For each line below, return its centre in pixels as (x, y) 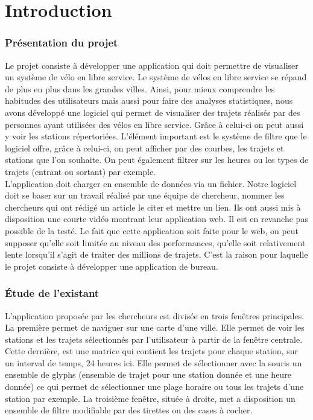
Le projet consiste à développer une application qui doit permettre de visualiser (152, 65)
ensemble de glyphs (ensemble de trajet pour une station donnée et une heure (148, 374)
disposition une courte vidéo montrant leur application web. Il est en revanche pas (156, 219)
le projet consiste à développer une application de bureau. (112, 266)
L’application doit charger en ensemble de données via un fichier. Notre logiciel (151, 183)
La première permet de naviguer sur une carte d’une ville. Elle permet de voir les (155, 327)
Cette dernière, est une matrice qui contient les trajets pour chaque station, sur (151, 351)
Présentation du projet (62, 43)
